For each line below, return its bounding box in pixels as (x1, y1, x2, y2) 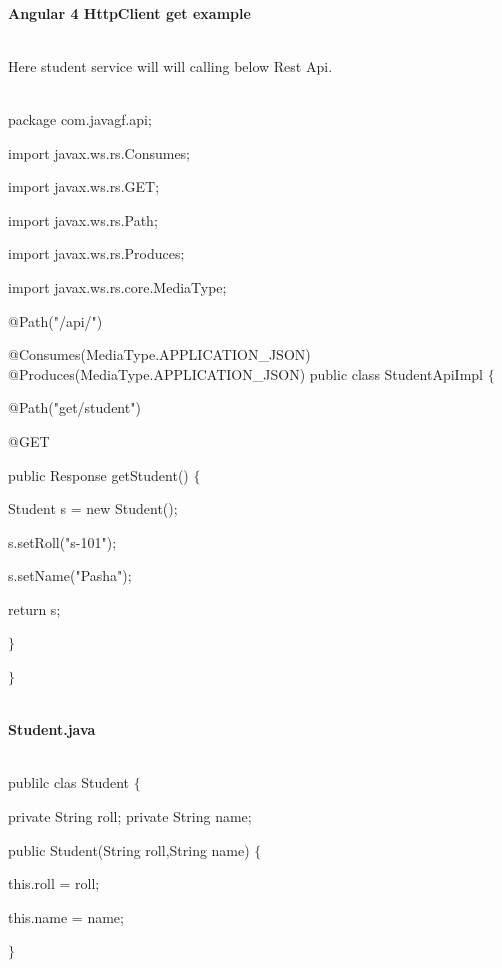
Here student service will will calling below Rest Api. (8, 55, 333, 76)
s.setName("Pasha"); (8, 565, 132, 586)
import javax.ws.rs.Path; (8, 209, 158, 230)
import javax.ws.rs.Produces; (8, 243, 185, 264)
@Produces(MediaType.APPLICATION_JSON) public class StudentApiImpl (8, 363, 483, 384)
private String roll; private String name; (8, 806, 252, 827)
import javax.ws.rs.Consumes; (8, 142, 190, 163)
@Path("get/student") (8, 397, 141, 418)
